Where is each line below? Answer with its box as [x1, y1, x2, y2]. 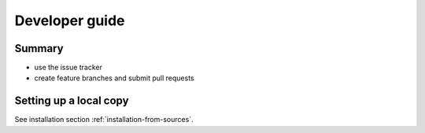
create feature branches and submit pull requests [34, 73, 194, 83]
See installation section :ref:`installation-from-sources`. [14, 115, 194, 124]
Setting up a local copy [14, 94, 129, 108]
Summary [14, 42, 64, 55]
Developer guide [14, 12, 125, 29]
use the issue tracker [34, 63, 102, 72]
